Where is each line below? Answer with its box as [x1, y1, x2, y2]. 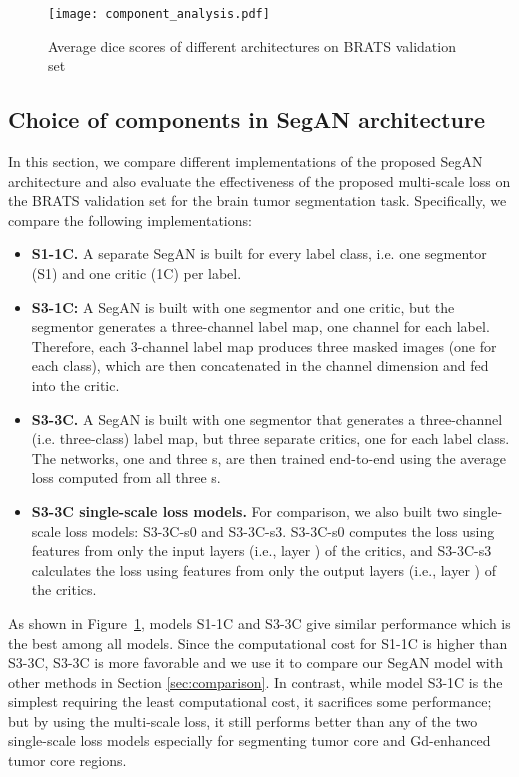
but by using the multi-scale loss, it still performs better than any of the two [8, 710, 478, 731]
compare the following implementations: [8, 209, 252, 230]
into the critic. [31, 374, 120, 395]
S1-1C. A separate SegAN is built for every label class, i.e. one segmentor [31, 243, 487, 264]
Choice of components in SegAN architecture [8, 104, 486, 135]
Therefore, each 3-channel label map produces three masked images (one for [31, 335, 497, 356]
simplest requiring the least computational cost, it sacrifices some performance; [8, 691, 492, 712]
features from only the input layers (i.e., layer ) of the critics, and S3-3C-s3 [31, 540, 492, 561]
